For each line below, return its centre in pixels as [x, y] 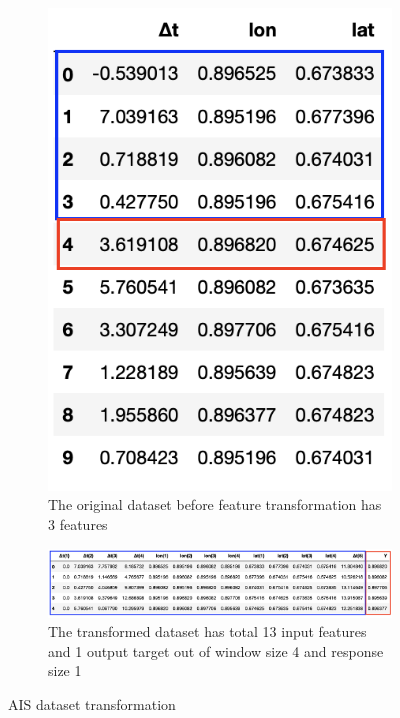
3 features [78, 524]
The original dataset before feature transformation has [215, 504]
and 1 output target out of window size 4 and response [216, 650]
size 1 [65, 670]
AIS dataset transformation [92, 703]
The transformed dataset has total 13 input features [207, 631]
